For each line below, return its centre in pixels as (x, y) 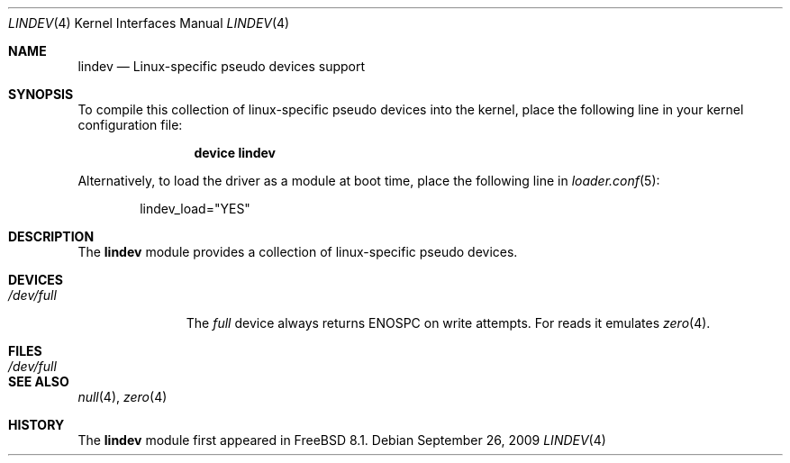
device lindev (235, 153)
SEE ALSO (39, 381)
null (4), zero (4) (123, 397)
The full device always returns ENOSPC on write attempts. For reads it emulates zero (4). (448, 323)
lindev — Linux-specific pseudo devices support (222, 66)
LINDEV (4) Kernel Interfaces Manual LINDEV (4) (149, 23)
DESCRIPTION (51, 236)
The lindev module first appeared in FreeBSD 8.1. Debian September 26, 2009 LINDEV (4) (342, 440)
